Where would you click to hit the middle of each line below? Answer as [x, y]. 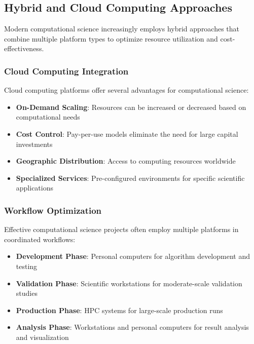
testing [27, 266]
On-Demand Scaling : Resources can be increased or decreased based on [131, 107]
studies [27, 293]
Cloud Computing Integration [66, 71]
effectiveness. [24, 48]
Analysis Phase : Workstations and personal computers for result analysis [132, 327]
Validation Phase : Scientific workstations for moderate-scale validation [129, 283]
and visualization [42, 337]
